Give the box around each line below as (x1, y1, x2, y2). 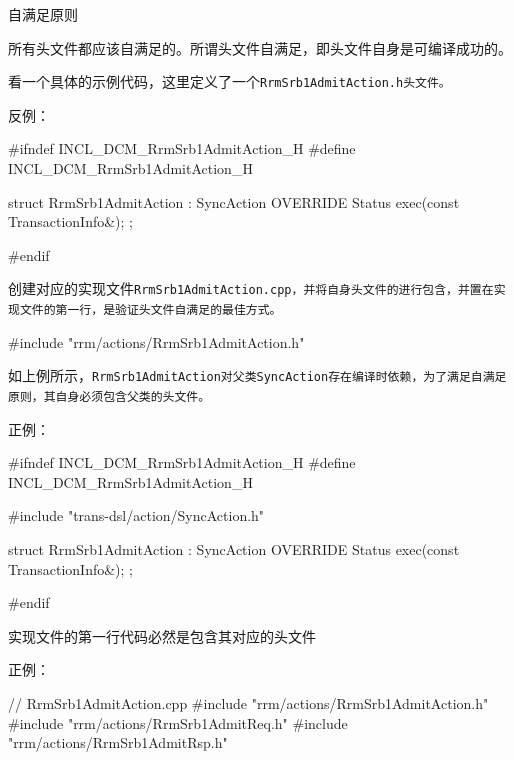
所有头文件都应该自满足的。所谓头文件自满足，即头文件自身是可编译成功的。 (8, 37, 512, 58)
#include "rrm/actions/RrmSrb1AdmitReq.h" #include (8, 712, 348, 733)
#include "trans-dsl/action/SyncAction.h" (8, 505, 265, 526)
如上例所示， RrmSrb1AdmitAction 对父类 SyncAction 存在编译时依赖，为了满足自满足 (8, 365, 507, 386)
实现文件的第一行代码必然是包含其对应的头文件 (8, 625, 316, 646)
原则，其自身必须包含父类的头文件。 (8, 389, 211, 404)
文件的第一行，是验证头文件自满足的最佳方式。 (19, 303, 282, 318)
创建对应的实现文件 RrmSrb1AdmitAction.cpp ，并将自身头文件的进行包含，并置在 (8, 278, 494, 299)
